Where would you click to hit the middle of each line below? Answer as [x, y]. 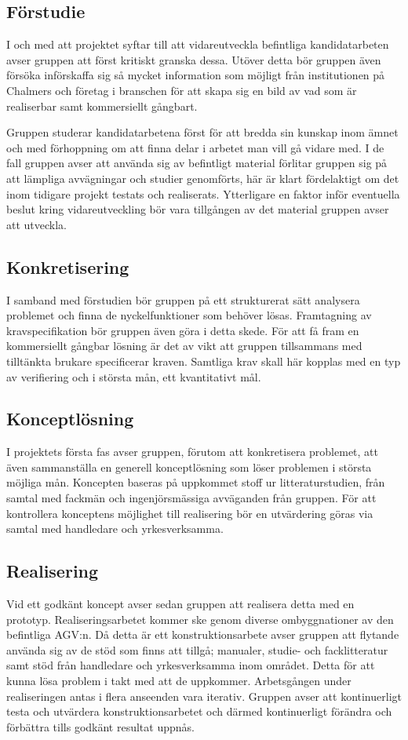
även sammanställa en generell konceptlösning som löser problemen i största [189, 467]
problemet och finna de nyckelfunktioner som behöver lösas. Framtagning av [189, 315]
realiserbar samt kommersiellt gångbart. [102, 106]
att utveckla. [36, 224]
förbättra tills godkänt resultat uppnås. [100, 726]
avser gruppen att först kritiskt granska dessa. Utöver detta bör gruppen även [194, 59]
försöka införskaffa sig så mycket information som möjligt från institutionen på [196, 75]
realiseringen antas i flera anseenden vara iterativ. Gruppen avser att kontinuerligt [204, 696]
